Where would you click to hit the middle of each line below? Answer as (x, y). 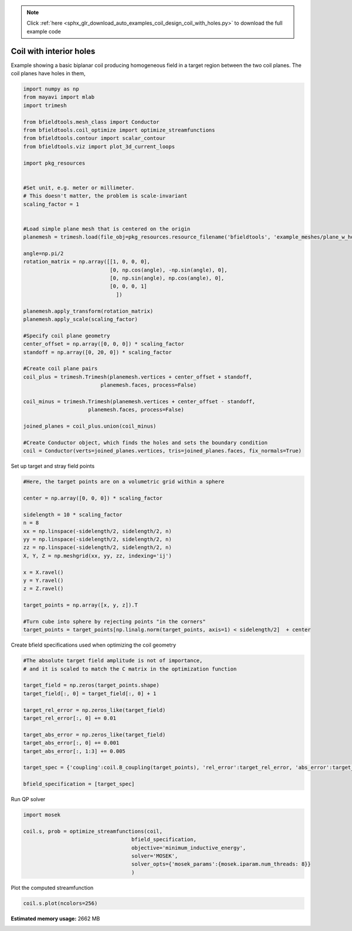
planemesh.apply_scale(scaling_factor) (80, 319)
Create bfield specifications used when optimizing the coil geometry (93, 645)
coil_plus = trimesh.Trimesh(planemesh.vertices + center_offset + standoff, (138, 377)
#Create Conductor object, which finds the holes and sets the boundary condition (145, 443)
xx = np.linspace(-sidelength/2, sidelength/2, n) (98, 531)
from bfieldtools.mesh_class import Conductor (91, 122)
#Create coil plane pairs (60, 369)
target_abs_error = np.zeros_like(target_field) (94, 734)
